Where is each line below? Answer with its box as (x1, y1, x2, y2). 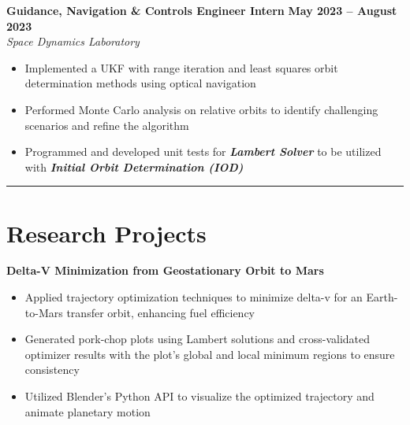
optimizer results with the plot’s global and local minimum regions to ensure (24, 346, 395, 362)
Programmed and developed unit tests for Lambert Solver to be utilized (24, 143, 382, 160)
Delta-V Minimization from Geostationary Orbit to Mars (6, 262, 324, 279)
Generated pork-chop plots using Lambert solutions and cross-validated (24, 331, 371, 347)
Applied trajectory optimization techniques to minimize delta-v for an (24, 289, 363, 305)
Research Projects (6, 216, 207, 249)
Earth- (366, 289, 398, 305)
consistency (24, 361, 80, 378)
